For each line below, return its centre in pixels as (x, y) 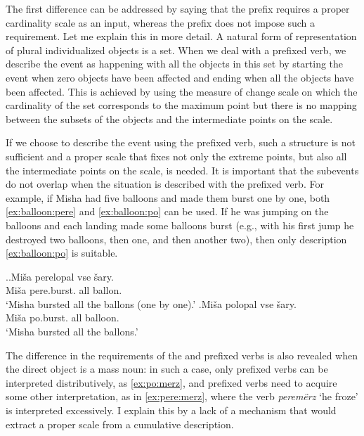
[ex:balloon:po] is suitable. (62, 253)
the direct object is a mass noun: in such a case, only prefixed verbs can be (167, 369)
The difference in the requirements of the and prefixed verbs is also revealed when (182, 355)
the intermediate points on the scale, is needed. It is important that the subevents (182, 170)
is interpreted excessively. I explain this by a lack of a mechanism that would (171, 410)
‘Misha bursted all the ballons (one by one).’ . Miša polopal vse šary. (151, 303)
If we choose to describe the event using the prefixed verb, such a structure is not (181, 142)
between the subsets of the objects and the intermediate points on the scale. (169, 118)
